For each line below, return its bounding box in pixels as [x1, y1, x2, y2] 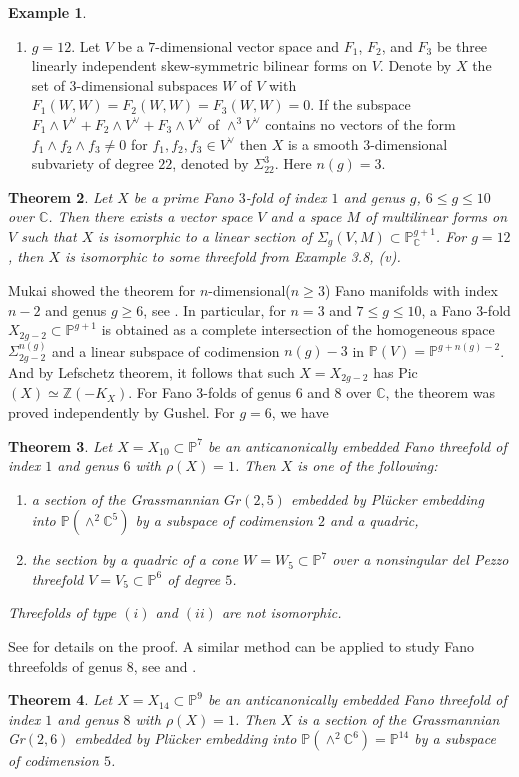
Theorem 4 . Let [8, 689, 113, 710]
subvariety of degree [31, 153, 154, 174]
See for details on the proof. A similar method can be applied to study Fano [8, 636, 475, 657]
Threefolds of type [8, 602, 117, 623]
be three [436, 35, 488, 56]
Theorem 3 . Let [8, 435, 113, 456]
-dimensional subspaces [76, 74, 218, 95]
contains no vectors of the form [265, 113, 456, 134]
